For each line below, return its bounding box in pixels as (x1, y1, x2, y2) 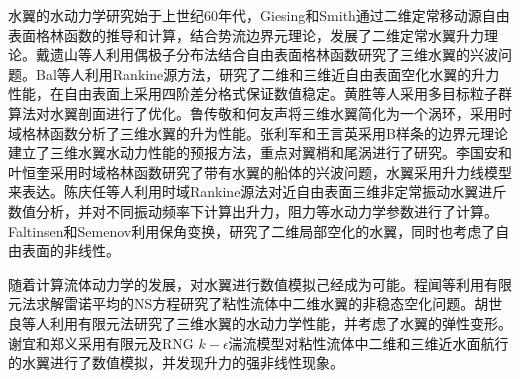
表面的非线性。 (21, 240, 120, 261)
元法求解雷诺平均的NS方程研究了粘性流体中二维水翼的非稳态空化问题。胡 (8, 293, 489, 314)
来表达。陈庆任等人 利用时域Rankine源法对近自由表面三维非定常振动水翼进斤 (8, 181, 507, 202)
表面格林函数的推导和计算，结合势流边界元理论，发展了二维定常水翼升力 (8, 24, 484, 45)
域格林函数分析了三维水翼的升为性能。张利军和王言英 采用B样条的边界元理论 (8, 122, 508, 143)
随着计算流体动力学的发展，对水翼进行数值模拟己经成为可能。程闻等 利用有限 (8, 273, 512, 294)
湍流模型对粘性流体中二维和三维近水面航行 (228, 332, 509, 353)
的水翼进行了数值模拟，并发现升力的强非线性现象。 (8, 352, 344, 373)
